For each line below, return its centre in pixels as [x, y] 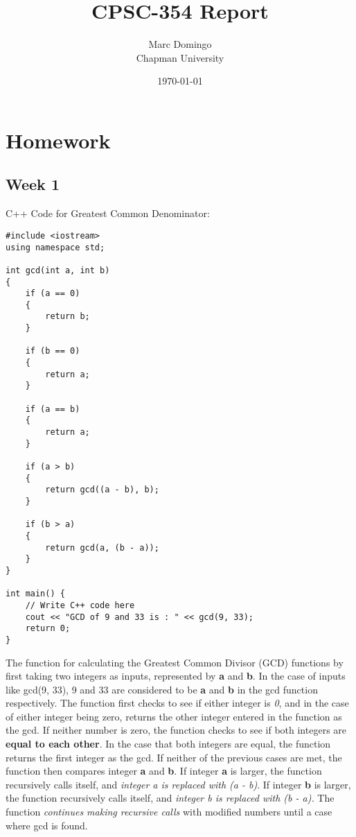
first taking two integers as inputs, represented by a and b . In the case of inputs [176, 676]
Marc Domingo [180, 44]
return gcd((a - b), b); [102, 490]
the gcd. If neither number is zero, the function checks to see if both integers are [176, 730]
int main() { [35, 594]
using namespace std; [55, 247]
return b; [68, 317]
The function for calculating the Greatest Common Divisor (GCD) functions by [175, 662]
